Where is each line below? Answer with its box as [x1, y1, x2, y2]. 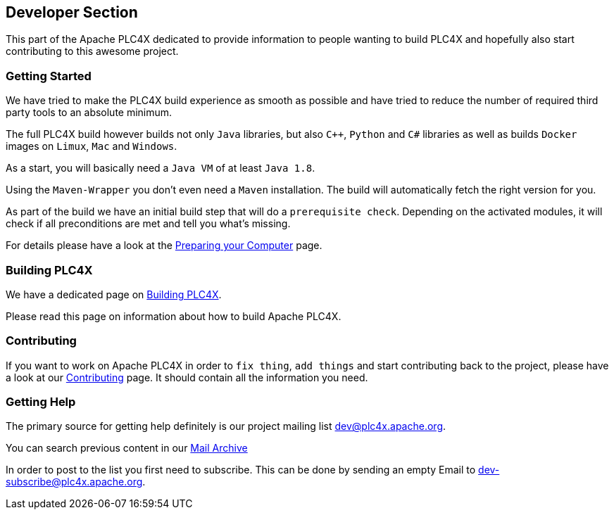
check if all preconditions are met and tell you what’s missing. [6, 217, 291, 230]
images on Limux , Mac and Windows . [6, 140, 177, 153]
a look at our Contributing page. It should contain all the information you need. [6, 371, 368, 383]
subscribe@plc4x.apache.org [6, 476, 143, 488]
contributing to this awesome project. [6, 45, 179, 58]
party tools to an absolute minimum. [6, 106, 173, 119]
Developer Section [6, 4, 138, 21]
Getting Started [6, 68, 92, 83]
